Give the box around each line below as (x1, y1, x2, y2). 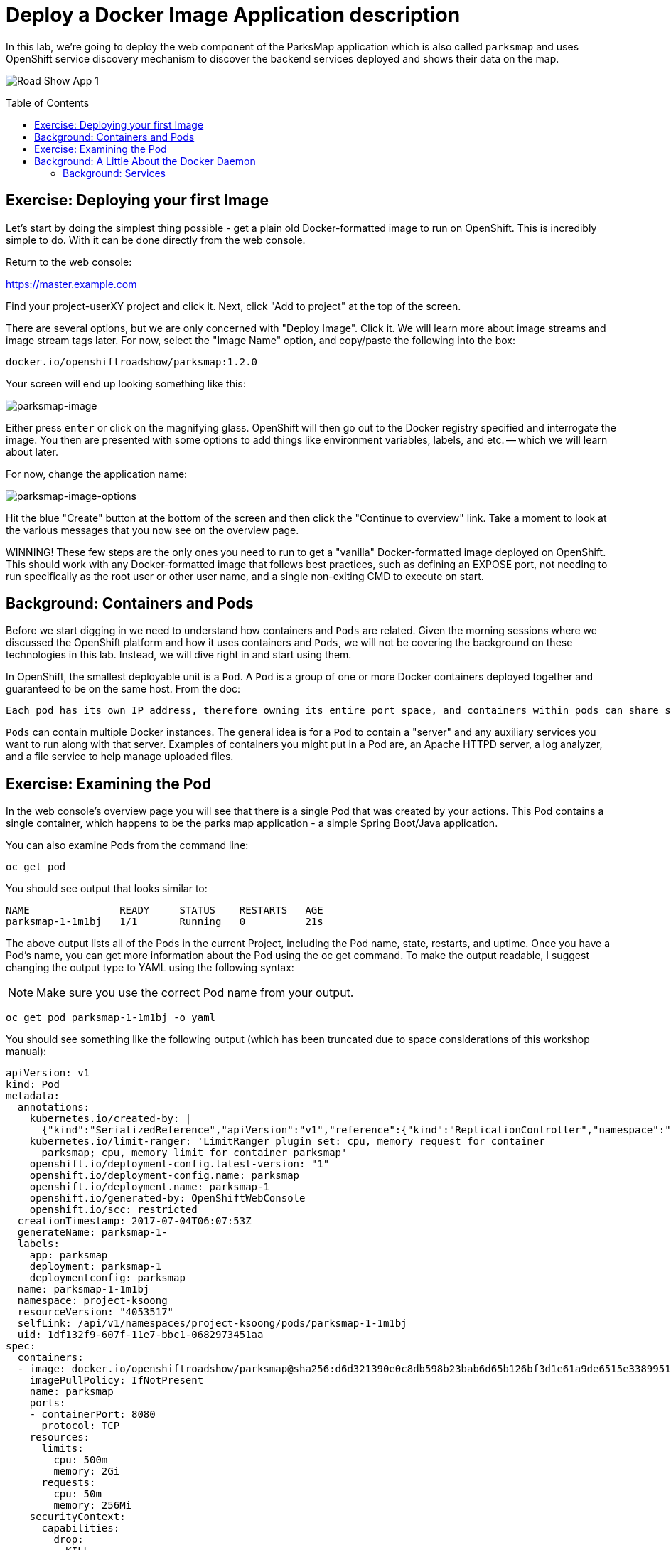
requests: (41, 1477, 96, 1489)
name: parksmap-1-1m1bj (17, 1283, 150, 1295)
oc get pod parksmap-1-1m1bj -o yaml (6, 1012, 216, 1024)
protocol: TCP (41, 1420, 120, 1432)
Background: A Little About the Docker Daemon (34, 154, 256, 167)
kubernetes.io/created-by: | (29, 1113, 192, 1125)
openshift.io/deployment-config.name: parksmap (29, 1170, 300, 1182)
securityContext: (29, 1511, 126, 1523)
